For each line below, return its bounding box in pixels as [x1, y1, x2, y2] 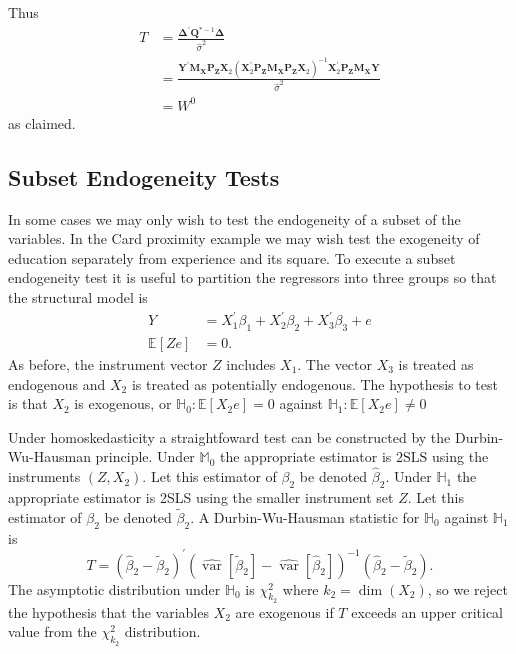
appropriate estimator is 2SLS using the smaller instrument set [8, 486, 394, 507]
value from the [8, 621, 97, 642]
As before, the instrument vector [8, 353, 208, 374]
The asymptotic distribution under [8, 578, 221, 599]
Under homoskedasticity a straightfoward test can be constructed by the [8, 426, 451, 447]
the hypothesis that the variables [8, 601, 209, 622]
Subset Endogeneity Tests [8, 161, 280, 192]
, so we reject [427, 578, 508, 599]
